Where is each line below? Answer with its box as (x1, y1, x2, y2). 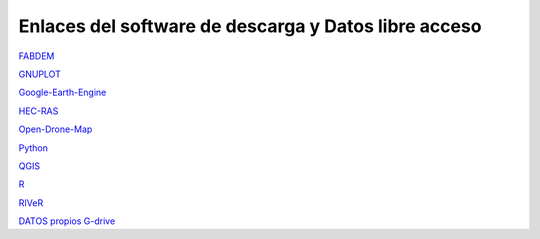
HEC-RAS (18, 105, 59, 117)
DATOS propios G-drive (18, 215, 116, 227)
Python (18, 141, 49, 154)
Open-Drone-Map (18, 123, 93, 135)
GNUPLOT (18, 68, 62, 80)
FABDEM (18, 50, 55, 62)
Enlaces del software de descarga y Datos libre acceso (18, 15, 482, 37)
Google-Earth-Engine (18, 86, 107, 99)
